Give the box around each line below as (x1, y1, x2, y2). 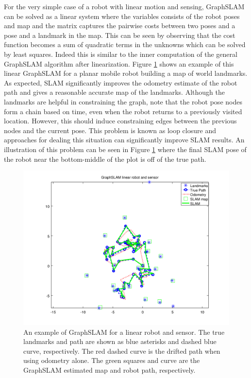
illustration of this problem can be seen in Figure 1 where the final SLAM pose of (4, 144, 247, 154)
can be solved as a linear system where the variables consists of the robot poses (4, 11, 240, 21)
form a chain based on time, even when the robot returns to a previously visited (4, 106, 242, 116)
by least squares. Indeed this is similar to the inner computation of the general (4, 49, 237, 59)
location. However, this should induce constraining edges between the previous (4, 116, 237, 126)
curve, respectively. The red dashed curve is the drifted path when (23, 345, 220, 356)
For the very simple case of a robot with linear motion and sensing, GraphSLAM (4, 1, 245, 11)
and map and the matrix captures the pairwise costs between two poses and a (4, 20, 235, 31)
